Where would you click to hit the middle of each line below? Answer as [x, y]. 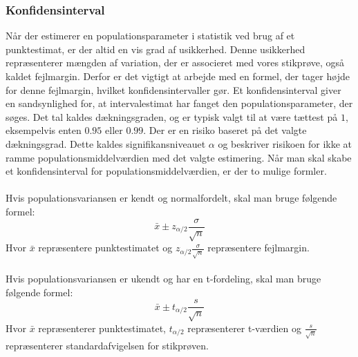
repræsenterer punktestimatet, [102, 328]
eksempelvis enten [44, 130]
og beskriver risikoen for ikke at [285, 143]
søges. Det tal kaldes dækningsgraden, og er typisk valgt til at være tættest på [172, 116]
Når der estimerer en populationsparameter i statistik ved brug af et [150, 36]
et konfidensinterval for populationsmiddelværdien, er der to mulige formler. [166, 171]
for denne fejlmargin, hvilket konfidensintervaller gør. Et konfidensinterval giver [173, 89]
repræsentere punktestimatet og [105, 248]
